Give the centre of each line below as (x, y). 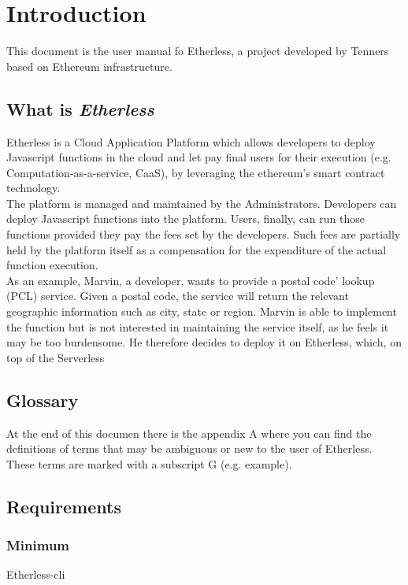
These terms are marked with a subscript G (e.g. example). (149, 463)
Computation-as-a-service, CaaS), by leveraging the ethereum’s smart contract (196, 172)
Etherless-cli (36, 574)
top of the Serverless (56, 357)
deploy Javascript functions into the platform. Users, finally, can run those (185, 218)
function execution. (52, 265)
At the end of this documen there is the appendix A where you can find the (189, 433)
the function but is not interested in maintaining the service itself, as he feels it (198, 326)
